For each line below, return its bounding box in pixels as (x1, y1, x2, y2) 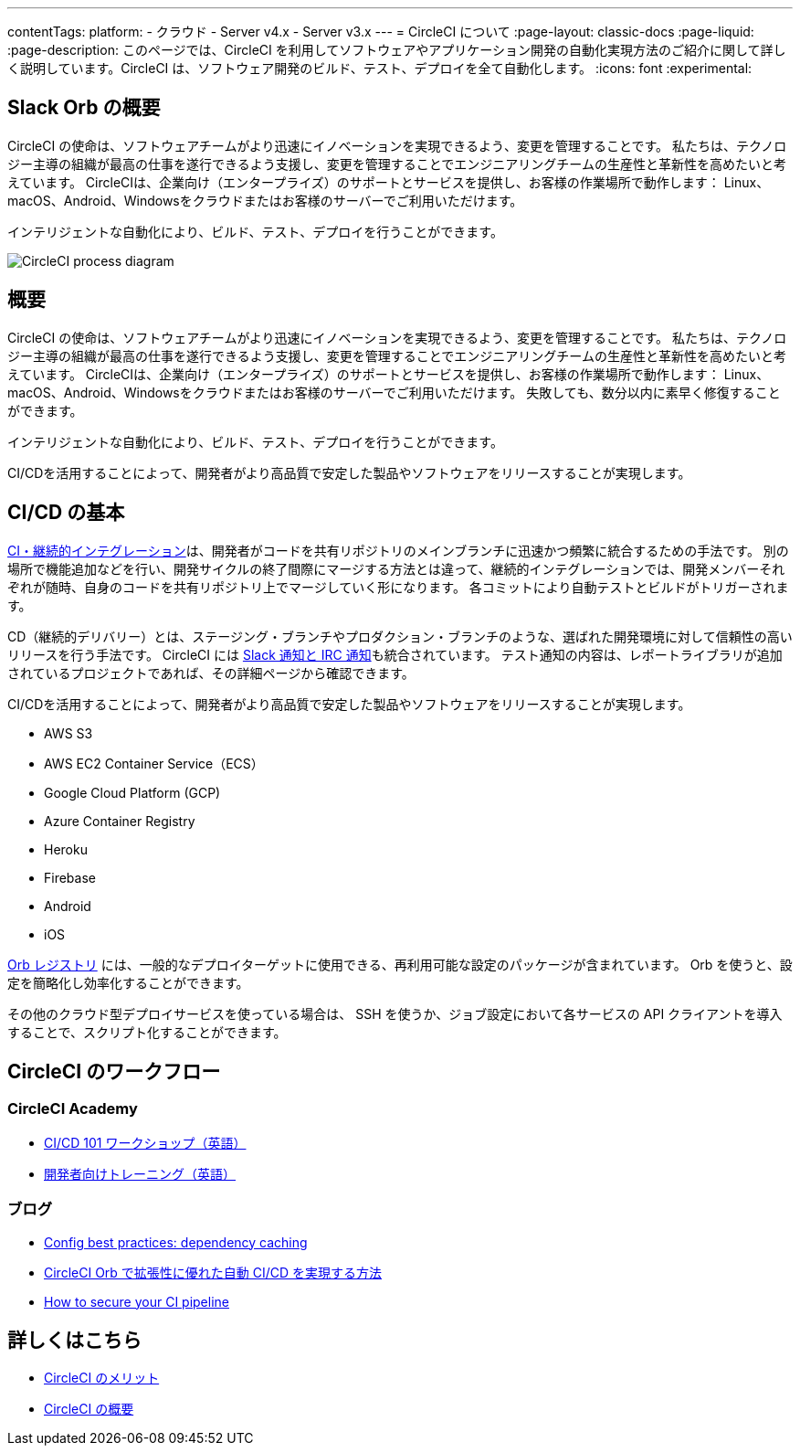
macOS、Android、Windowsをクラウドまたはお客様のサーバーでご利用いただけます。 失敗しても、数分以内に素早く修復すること (7, 384, 781, 400)
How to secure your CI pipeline (44, 1293, 229, 1310)
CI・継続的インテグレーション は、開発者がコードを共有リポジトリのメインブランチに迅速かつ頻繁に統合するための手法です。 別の (7, 542, 789, 558)
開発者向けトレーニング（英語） (44, 1165, 236, 1182)
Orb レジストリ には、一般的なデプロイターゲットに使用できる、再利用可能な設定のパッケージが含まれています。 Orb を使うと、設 (7, 956, 793, 972)
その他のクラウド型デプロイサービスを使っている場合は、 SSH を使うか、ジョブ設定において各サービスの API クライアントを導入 (7, 1005, 783, 1022)
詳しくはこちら (7, 1328, 142, 1352)
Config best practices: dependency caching (44, 1234, 308, 1250)
